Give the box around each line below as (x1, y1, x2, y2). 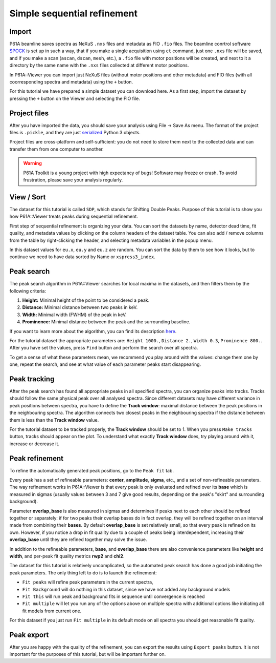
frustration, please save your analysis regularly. (23, 177, 123, 183)
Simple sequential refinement (9, 8, 138, 19)
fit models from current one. (22, 608, 82, 614)
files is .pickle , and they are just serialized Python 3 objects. (9, 130, 141, 136)
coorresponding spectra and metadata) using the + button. (9, 79, 133, 85)
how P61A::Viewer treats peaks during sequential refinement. (9, 213, 138, 220)
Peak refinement (9, 454, 64, 463)
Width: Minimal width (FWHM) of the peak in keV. (22, 312, 127, 318)
